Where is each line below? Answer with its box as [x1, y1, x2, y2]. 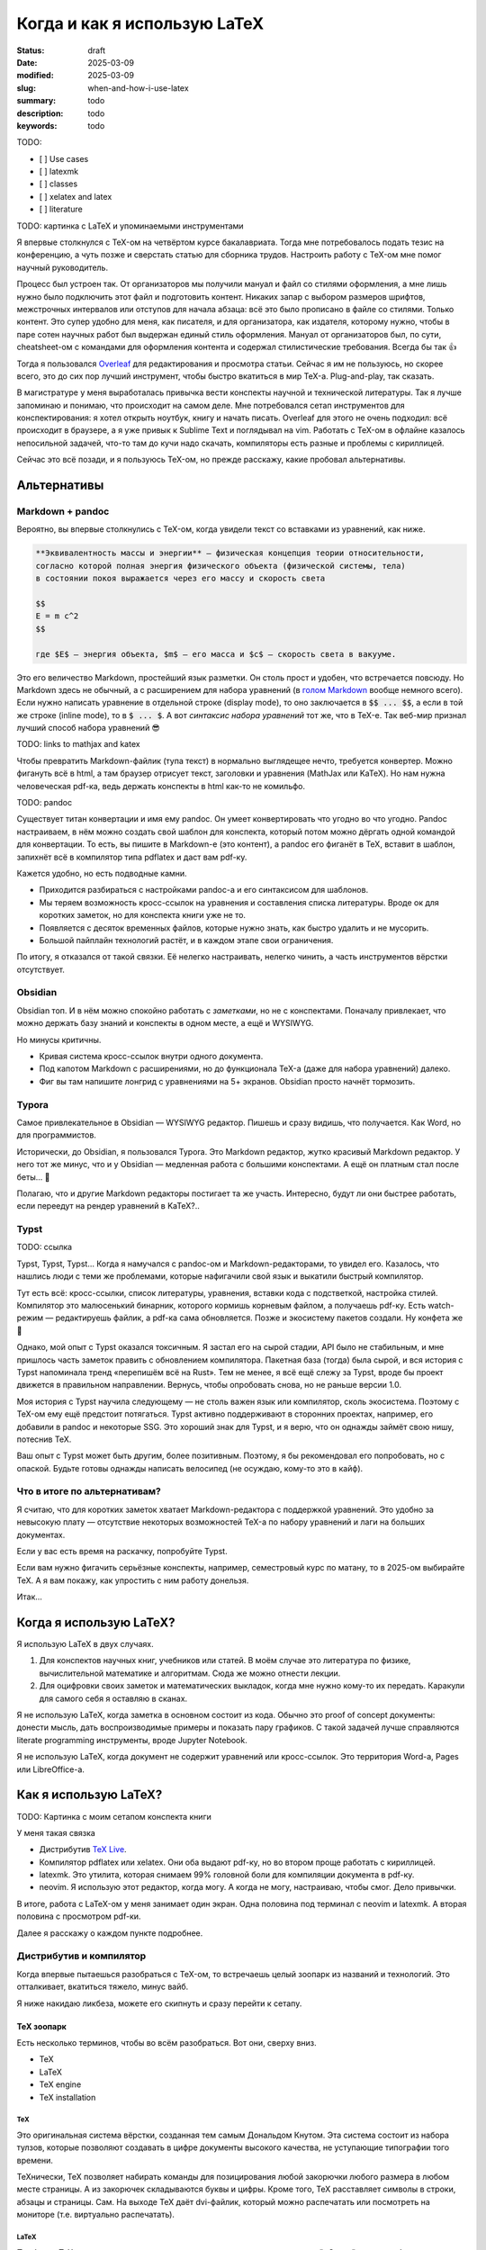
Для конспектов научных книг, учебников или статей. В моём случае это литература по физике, [39, 1655, 411, 1666]
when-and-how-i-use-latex [87, 82, 189, 94]
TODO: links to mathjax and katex [16, 739, 140, 750]
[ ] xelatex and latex [39, 191, 112, 202]
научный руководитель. [16, 262, 108, 273]
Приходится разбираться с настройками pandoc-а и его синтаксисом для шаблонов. [39, 885, 369, 895]
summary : [16, 95, 57, 106]
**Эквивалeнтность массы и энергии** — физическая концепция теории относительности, [35, 548, 425, 558]
